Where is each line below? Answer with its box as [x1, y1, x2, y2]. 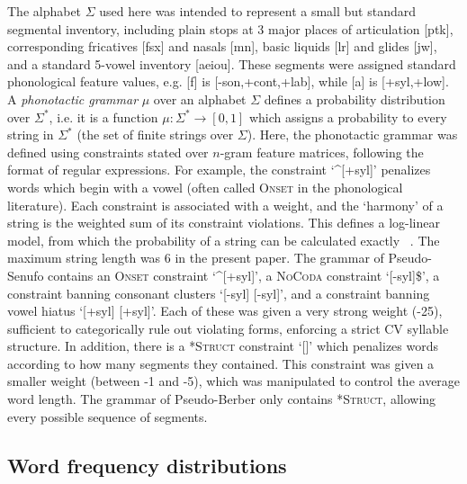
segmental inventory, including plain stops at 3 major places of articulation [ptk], [7, 19, 454, 38]
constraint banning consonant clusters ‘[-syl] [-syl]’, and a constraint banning [7, 283, 430, 302]
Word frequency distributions [7, 451, 287, 479]
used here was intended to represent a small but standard [99, 2, 417, 20]
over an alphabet [153, 89, 247, 108]
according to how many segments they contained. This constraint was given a [7, 354, 435, 372]
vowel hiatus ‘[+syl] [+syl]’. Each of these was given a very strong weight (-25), [7, 301, 443, 320]
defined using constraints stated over [7, 142, 209, 161]
